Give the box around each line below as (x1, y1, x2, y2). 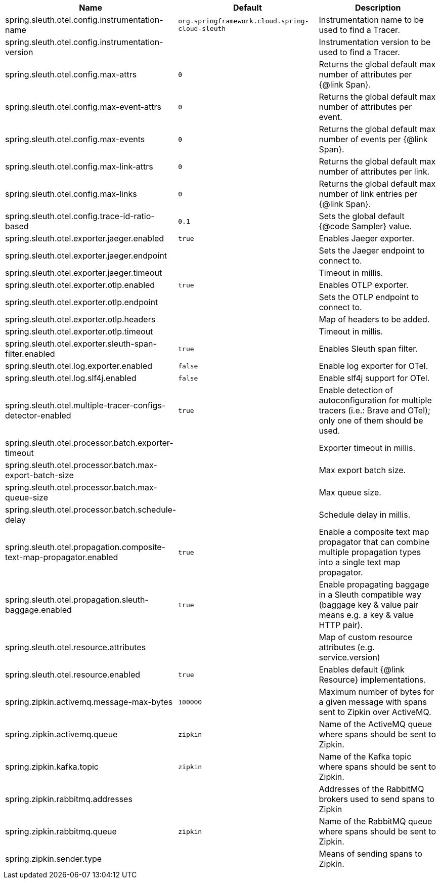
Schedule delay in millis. (319, 510, 411, 520)
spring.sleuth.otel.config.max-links (5, 189, 137, 199)
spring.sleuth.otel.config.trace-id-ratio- (5, 211, 155, 221)
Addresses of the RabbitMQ (319, 784, 424, 794)
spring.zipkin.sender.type (5, 854, 102, 864)
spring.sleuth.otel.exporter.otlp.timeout (5, 326, 153, 337)
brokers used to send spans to (319, 794, 435, 804)
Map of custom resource (319, 632, 413, 642)
